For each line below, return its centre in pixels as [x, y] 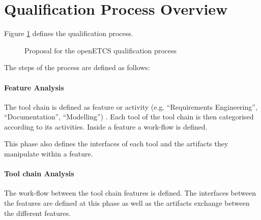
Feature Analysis [34, 87]
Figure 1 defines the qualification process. [69, 33]
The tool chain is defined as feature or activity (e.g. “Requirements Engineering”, [131, 106]
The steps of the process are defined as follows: [77, 67]
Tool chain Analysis [39, 174]
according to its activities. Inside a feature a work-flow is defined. [106, 126]
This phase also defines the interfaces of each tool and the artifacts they [116, 144]
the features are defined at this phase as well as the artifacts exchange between [127, 203]
